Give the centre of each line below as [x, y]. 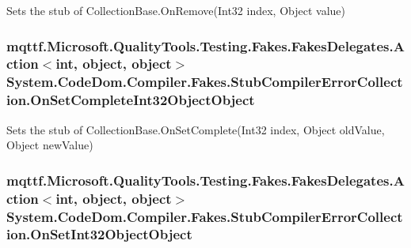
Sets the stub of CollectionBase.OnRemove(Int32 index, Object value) [176, 10]
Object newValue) [50, 145]
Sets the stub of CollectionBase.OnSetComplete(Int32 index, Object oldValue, [196, 129]
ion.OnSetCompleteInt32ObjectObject [131, 100]
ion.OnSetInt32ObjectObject [99, 234]
